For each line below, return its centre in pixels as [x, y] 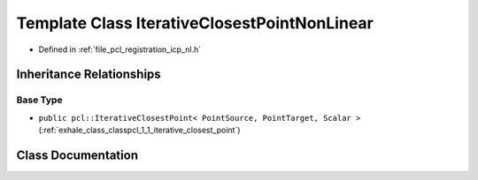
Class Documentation [77, 155]
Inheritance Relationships [89, 75]
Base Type [39, 100]
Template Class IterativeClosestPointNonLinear [195, 23]
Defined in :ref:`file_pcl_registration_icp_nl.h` [120, 49]
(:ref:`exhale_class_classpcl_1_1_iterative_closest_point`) [139, 130]
